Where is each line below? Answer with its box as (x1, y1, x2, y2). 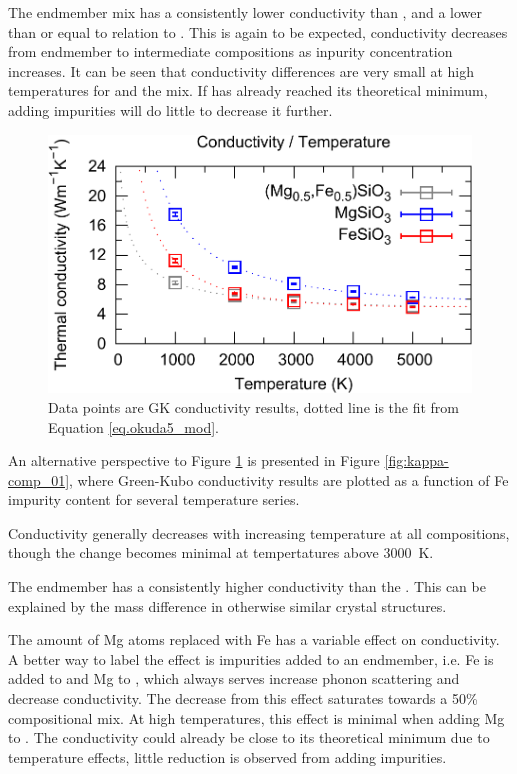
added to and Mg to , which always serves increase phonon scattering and (8, 668, 460, 689)
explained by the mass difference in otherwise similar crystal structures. (8, 595, 447, 616)
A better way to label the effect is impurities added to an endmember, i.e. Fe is (8, 648, 494, 669)
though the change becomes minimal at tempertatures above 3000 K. (8, 542, 434, 563)
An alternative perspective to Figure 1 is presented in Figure (8, 450, 380, 471)
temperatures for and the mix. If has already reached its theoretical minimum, (8, 80, 488, 101)
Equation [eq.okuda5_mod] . (48, 416, 219, 437)
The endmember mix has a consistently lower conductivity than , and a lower (8, 2, 482, 22)
